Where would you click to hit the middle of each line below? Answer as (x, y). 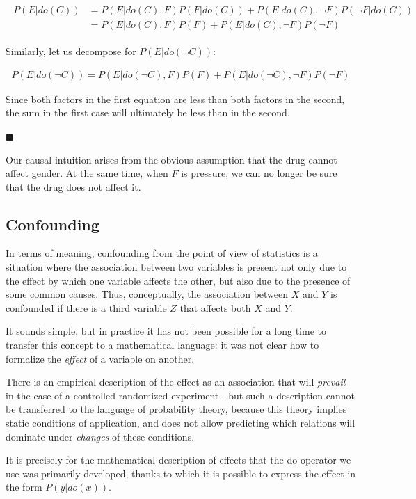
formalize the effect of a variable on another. (100, 358)
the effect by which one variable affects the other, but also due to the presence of (178, 280)
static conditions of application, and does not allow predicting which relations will (181, 423)
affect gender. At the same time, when (87, 173)
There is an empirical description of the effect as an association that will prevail (176, 382)
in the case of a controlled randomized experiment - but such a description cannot (181, 395)
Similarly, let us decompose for (71, 51)
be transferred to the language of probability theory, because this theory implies (176, 409)
